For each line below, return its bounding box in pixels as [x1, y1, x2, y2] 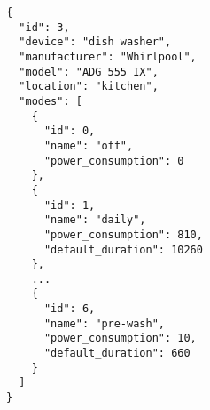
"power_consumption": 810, [43, 228, 203, 241]
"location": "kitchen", [19, 80, 159, 93]
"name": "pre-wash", [43, 317, 165, 330]
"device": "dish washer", [19, 36, 172, 49]
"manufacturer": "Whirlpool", [19, 50, 197, 63]
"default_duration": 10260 [43, 243, 203, 256]
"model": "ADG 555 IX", [19, 65, 159, 78]
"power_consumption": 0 [43, 154, 184, 167]
